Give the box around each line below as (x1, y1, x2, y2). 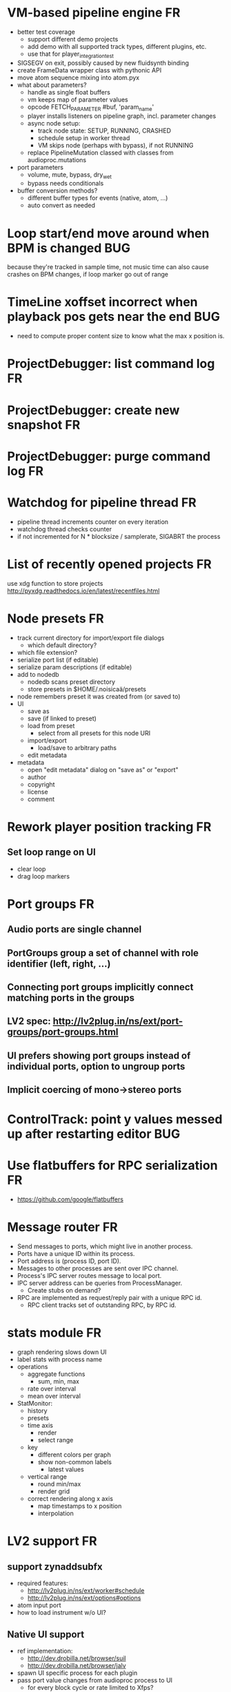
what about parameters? (17, 81, 88, 89)
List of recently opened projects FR (7, 556, 212, 572)
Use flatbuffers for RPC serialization (7, 1158, 219, 1174)
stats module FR (7, 1325, 102, 1341)
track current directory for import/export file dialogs (17, 633, 165, 642)
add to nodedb (17, 670, 60, 678)
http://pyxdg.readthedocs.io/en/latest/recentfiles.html (7, 587, 160, 595)
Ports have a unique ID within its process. (17, 1250, 135, 1258)
